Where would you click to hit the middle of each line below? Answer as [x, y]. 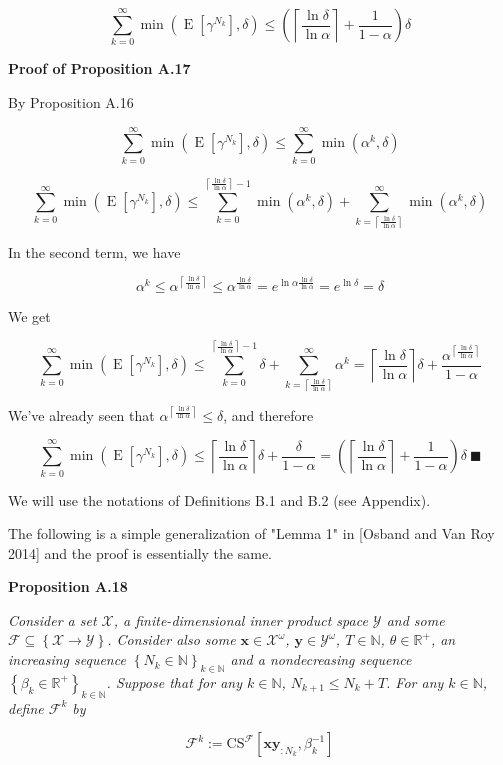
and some [415, 619]
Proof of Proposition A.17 [99, 68]
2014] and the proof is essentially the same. [140, 552]
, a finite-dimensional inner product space [240, 619]
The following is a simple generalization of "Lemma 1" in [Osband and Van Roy [251, 533]
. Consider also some [171, 639]
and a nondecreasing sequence [321, 659]
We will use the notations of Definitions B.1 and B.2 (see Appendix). [219, 499]
